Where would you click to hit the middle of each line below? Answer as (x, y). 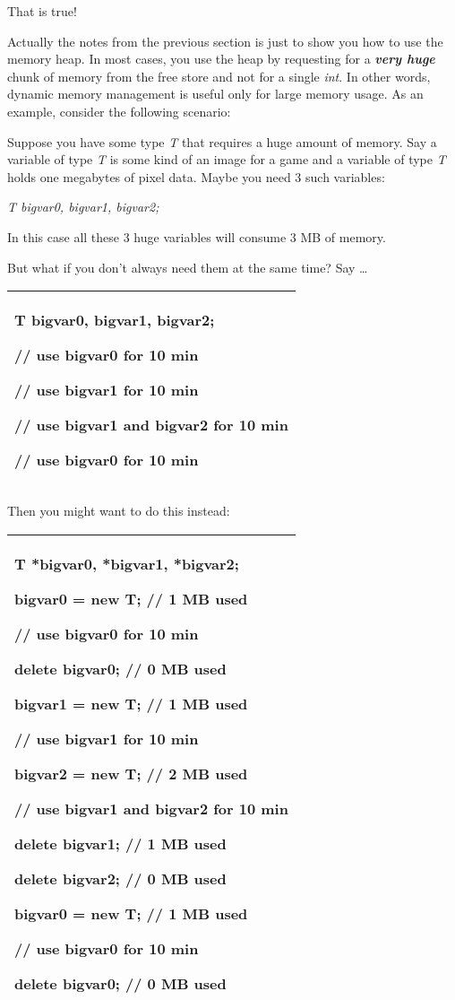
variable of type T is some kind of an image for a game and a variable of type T (227, 159)
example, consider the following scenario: (119, 111)
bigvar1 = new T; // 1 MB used (131, 703)
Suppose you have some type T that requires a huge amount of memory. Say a (222, 141)
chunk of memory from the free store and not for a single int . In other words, (219, 76)
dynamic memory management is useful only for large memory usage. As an (215, 94)
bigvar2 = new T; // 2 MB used (131, 773)
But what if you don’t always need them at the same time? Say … (188, 267)
